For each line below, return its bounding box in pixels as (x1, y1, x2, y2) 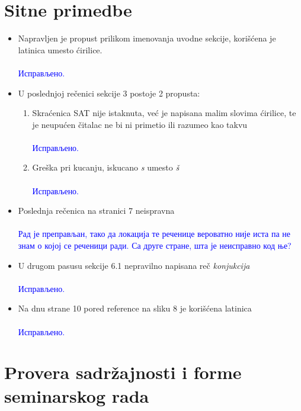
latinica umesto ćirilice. (18, 43, 103, 56)
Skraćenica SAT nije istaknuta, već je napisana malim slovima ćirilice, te (32, 107, 296, 119)
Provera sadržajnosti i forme (4, 360, 242, 384)
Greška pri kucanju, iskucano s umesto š (32, 161, 180, 174)
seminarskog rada (4, 383, 149, 407)
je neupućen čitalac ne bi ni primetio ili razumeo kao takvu (32, 118, 248, 130)
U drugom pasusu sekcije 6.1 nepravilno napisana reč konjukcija (18, 259, 250, 271)
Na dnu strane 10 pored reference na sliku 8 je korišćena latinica (18, 302, 252, 314)
